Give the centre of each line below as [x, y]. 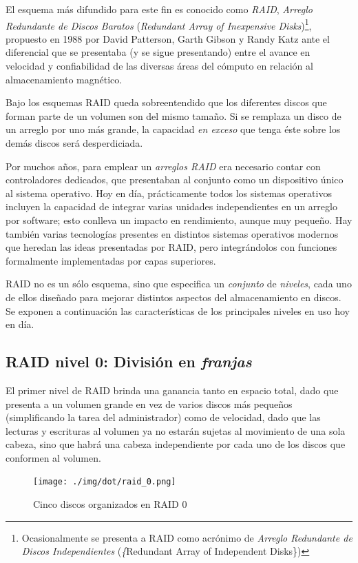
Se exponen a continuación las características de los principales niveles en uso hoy [178, 310]
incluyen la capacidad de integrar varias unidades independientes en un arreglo [171, 206]
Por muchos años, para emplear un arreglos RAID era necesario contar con [163, 166]
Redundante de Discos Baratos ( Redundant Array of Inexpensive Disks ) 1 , [159, 24]
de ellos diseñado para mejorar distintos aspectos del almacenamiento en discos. [173, 297]
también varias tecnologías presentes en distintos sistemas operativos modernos [172, 233]
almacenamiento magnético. [64, 79]
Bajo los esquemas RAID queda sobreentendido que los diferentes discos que [166, 102]
